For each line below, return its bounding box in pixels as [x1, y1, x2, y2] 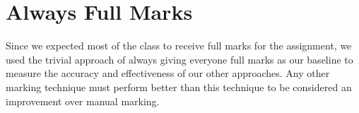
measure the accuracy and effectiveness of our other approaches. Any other [6, 66, 330, 81]
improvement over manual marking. [6, 93, 160, 108]
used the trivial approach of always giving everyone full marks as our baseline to [6, 52, 353, 66]
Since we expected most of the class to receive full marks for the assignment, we [6, 38, 352, 53]
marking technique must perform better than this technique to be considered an [6, 79, 352, 94]
